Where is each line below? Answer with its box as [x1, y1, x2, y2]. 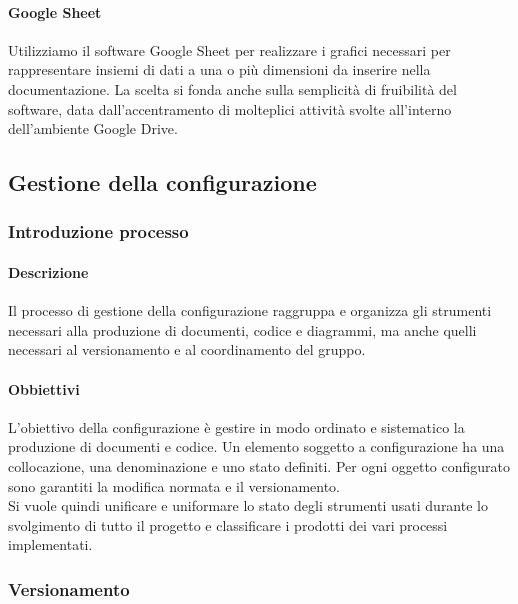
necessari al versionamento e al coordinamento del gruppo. [8, 339, 366, 360]
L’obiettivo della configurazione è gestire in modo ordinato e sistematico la [8, 416, 465, 437]
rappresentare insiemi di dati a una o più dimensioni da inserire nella [8, 59, 431, 80]
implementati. [8, 534, 93, 555]
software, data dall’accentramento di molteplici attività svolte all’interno [8, 98, 452, 119]
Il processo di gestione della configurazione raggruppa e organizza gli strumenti [8, 300, 492, 321]
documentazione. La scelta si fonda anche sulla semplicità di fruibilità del [8, 78, 457, 99]
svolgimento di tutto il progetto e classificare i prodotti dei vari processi [8, 514, 448, 535]
